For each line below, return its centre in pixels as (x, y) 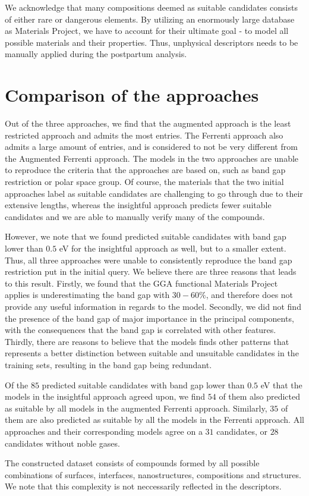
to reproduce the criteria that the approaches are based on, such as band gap (145, 170)
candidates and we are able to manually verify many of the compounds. (135, 216)
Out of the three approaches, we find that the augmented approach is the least (148, 123)
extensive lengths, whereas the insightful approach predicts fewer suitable (138, 205)
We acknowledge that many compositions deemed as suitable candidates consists (151, 7)
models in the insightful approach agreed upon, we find (105, 396)
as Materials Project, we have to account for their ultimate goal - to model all (147, 31)
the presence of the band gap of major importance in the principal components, (149, 318)
